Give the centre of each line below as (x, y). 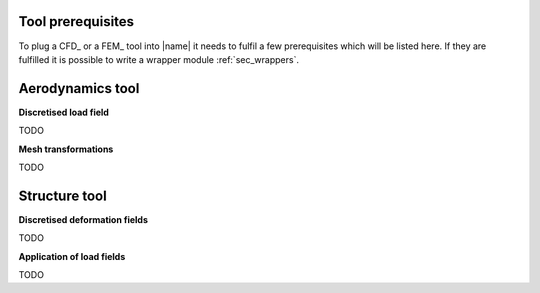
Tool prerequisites (76, 21)
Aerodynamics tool (79, 88)
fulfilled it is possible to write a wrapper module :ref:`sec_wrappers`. (159, 59)
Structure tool (62, 195)
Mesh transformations (66, 149)
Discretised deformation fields (83, 219)
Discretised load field (64, 112)
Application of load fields (72, 256)
